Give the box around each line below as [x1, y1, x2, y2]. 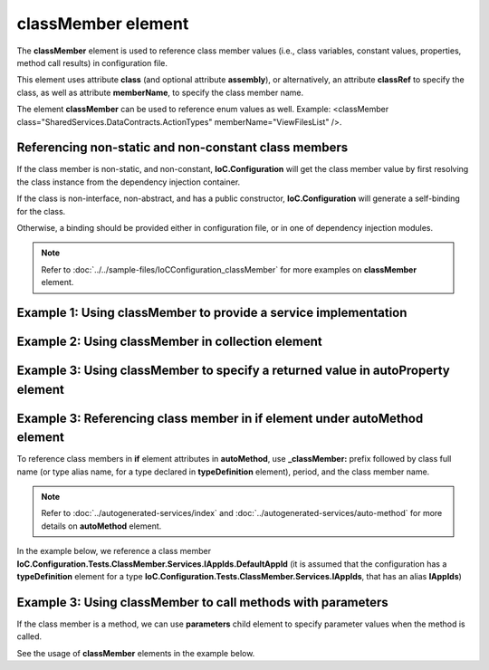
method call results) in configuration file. [16, 57, 168, 68]
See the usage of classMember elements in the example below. [16, 647, 255, 658]
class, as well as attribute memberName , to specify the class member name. [16, 87, 303, 98]
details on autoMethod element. [41, 521, 162, 531]
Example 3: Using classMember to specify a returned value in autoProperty [16, 362, 450, 378]
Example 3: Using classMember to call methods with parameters [16, 594, 388, 610]
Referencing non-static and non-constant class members [16, 140, 349, 156]
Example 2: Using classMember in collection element [16, 333, 323, 349]
